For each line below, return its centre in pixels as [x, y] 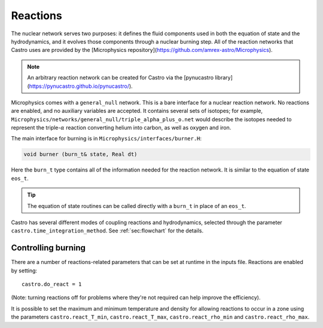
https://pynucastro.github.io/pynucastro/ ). [81, 86]
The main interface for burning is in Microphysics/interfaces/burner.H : [106, 139]
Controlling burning [48, 248]
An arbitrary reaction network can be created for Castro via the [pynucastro [121, 78]
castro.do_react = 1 [52, 284]
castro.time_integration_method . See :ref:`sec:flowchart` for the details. [107, 231]
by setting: [24, 270]
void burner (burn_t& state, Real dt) [80, 154]
